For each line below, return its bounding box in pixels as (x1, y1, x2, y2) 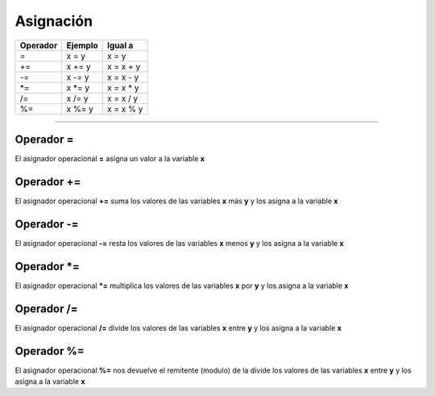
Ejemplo (66, 40, 98, 51)
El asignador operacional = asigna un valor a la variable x (14, 154, 205, 164)
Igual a (107, 40, 134, 51)
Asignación (14, 12, 93, 30)
